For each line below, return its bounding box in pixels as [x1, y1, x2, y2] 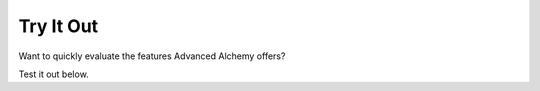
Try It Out [18, 15, 99, 37]
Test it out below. [18, 68, 89, 80]
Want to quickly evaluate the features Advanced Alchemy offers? [18, 50, 286, 62]
